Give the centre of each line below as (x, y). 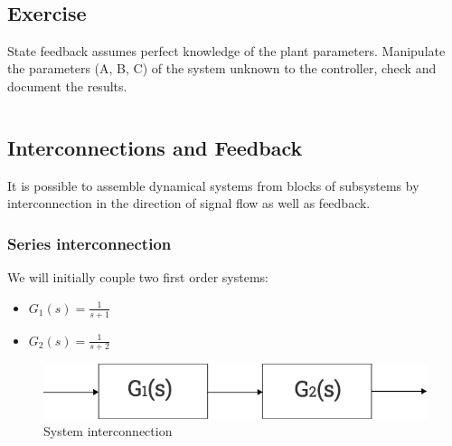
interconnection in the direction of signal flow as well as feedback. (189, 203)
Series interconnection (89, 243)
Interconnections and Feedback (155, 147)
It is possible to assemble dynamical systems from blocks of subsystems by (213, 185)
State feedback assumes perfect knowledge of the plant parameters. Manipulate (226, 50)
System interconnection (108, 431)
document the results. (67, 85)
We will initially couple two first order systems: (138, 277)
